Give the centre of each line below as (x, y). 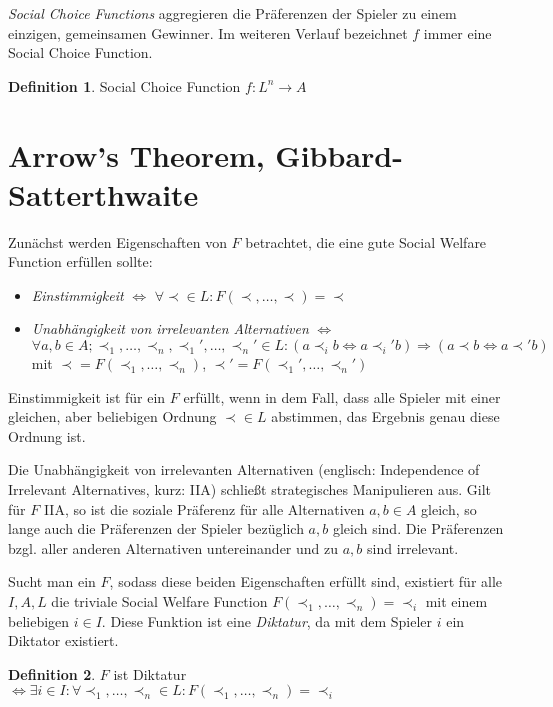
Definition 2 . (52, 673)
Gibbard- (339, 154)
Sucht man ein (52, 581)
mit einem (456, 601)
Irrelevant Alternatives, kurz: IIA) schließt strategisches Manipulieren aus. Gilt (250, 489)
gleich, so (449, 508)
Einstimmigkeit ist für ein (87, 396)
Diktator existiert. (63, 640)
